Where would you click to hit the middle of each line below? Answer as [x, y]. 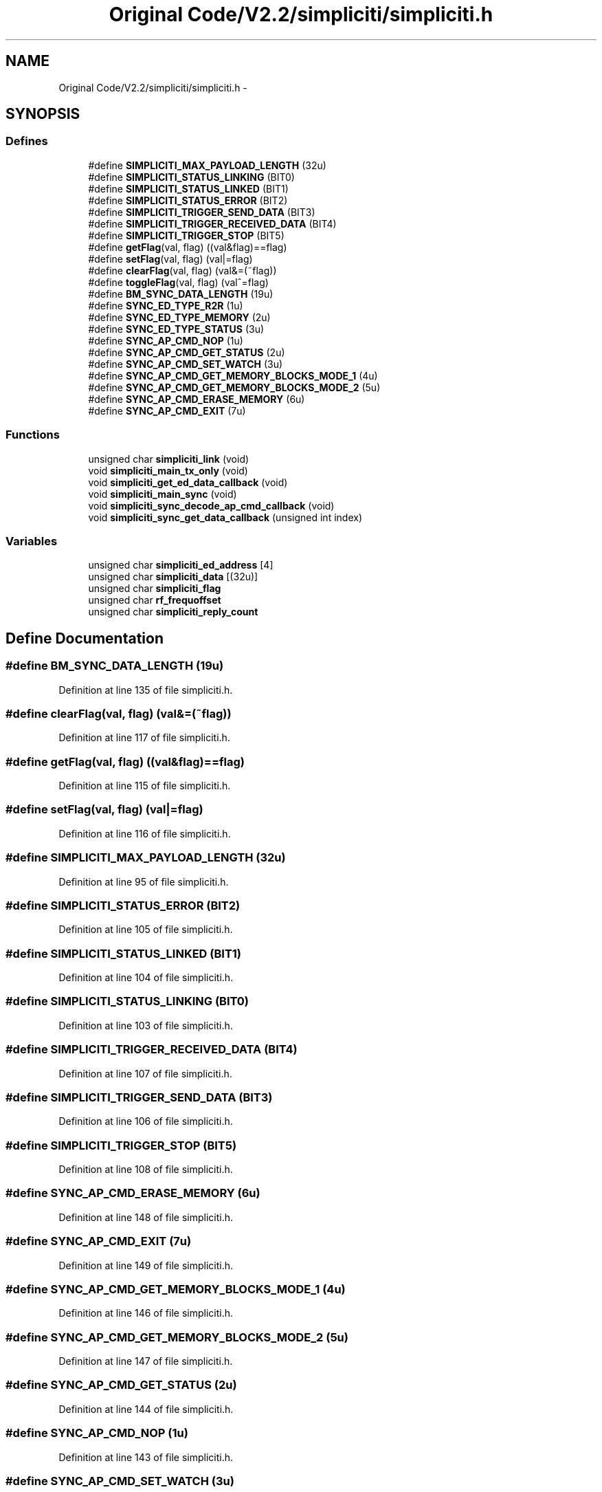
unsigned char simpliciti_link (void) [169, 459]
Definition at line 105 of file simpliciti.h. [146, 930]
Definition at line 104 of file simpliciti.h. [146, 978]
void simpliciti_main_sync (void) [163, 494]
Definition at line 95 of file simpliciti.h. [144, 881]
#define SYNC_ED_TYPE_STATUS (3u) [176, 329]
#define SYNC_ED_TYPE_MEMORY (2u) [179, 317]
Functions [33, 435]
